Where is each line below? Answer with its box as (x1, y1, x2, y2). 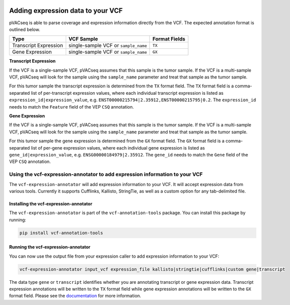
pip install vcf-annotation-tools (19, 230, 103, 235)
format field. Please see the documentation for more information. (9, 293, 141, 299)
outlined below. (9, 26, 41, 32)
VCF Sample (68, 36, 98, 42)
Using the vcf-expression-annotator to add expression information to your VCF (9, 171, 203, 178)
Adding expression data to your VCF (9, 6, 123, 15)
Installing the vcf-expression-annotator (9, 200, 92, 207)
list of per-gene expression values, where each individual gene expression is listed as (31, 145, 205, 151)
